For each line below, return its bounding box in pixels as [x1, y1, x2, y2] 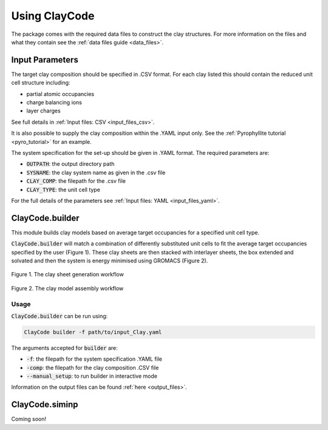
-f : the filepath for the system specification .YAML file [26, 355, 163, 363]
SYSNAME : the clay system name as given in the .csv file [26, 169, 166, 176]
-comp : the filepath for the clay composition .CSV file [26, 364, 159, 371]
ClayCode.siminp [11, 400, 78, 410]
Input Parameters [11, 55, 78, 65]
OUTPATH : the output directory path [26, 160, 115, 168]
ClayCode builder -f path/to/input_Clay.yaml [24, 329, 162, 335]
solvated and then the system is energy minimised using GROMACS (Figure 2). [11, 257, 208, 264]
